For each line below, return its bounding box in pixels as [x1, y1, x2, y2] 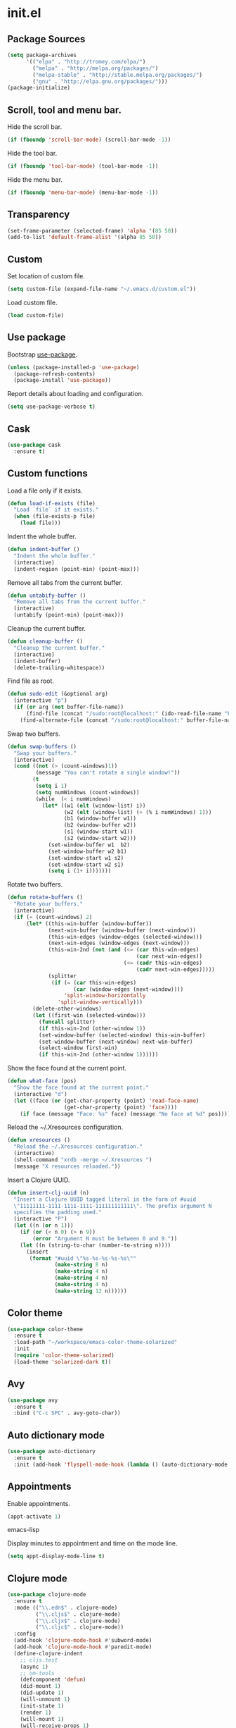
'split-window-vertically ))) [57, 999, 143, 1006]
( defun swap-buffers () [7, 743, 77, 750]
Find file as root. [7, 677, 55, 685]
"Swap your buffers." [13, 749, 77, 757]
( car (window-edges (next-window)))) [73, 985, 184, 993]
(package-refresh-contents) [13, 370, 96, 378]
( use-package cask [7, 441, 61, 448]
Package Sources [7, 33, 86, 45]
